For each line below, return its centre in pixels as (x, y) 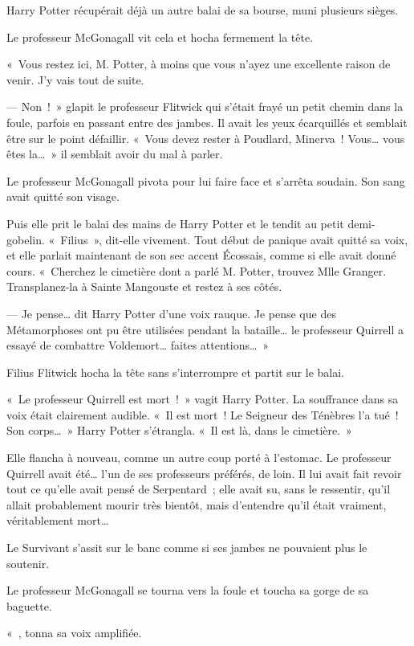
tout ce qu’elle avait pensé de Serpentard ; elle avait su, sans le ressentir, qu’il (199, 489)
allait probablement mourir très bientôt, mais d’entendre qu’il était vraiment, (197, 504)
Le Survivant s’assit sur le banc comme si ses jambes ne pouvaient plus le (187, 548)
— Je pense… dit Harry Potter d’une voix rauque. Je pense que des (171, 313)
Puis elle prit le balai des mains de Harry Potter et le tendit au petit (175, 223)
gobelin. (26, 239)
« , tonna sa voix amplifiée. (74, 633)
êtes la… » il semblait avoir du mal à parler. (115, 154)
